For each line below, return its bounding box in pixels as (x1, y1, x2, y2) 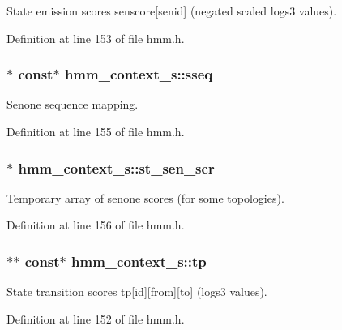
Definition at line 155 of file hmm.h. (6, 123, 185, 139)
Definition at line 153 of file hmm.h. (6, 29, 185, 46)
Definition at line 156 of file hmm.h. (6, 216, 185, 234)
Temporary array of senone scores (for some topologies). (6, 189, 284, 206)
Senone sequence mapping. (6, 96, 139, 113)
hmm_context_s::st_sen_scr (18, 157, 215, 178)
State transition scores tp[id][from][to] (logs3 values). (6, 283, 267, 300)
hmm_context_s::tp (71, 251, 207, 271)
